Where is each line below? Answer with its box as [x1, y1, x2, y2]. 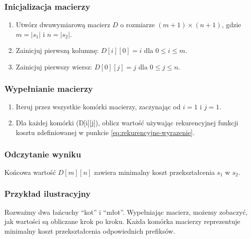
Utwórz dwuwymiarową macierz [16, 19, 110, 30]
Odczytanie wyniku [4, 148, 81, 160]
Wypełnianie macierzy [4, 82, 93, 94]
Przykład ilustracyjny [4, 188, 91, 200]
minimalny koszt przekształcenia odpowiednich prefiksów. [4, 225, 175, 236]
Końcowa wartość [4, 167, 56, 177]
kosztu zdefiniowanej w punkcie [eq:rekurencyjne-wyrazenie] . [16, 127, 195, 137]
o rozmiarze [120, 19, 155, 30]
